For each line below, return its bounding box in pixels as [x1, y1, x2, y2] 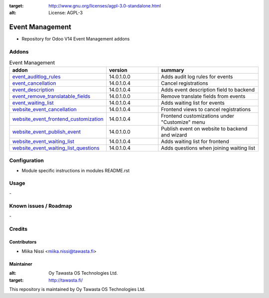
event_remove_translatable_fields [12, 93, 91, 100]
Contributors [9, 239, 37, 245]
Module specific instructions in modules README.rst [21, 167, 130, 173]
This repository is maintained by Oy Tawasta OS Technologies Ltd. [9, 286, 145, 292]
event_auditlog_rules [12, 73, 61, 80]
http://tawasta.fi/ [48, 277, 83, 283]
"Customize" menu [161, 119, 205, 126]
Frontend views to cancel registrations [161, 106, 251, 113]
